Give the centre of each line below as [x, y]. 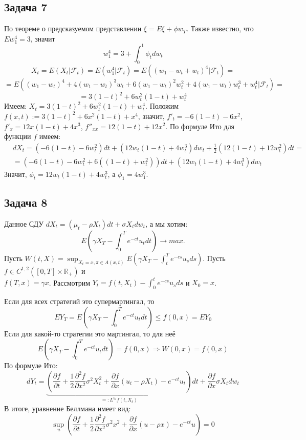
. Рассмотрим [70, 282]
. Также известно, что [220, 28]
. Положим [162, 106]
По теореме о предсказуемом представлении [73, 28]
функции [18, 136]
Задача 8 [26, 202]
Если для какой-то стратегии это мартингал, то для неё [90, 333]
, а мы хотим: [167, 223]
